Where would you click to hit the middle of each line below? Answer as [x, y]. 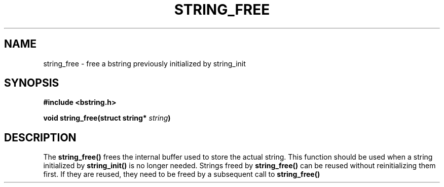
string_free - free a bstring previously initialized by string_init [144, 63]
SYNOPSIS [32, 83]
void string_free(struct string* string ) [107, 118]
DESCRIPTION [40, 137]
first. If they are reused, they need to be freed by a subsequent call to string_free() [182, 174]
